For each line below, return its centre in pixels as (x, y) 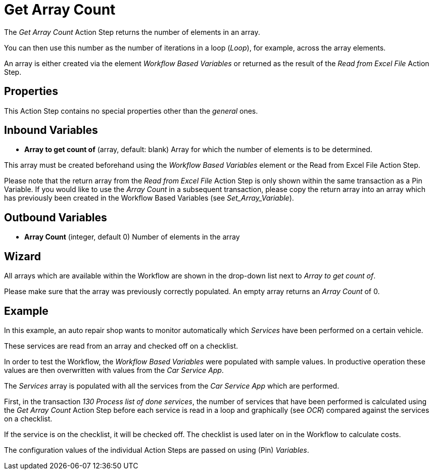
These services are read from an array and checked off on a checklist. (121, 346)
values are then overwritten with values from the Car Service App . (114, 370)
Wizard (22, 256)
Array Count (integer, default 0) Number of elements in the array (132, 237)
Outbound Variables (56, 217)
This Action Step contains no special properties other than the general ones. (131, 111)
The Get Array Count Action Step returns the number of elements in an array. (132, 32)
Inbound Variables (51, 130)
